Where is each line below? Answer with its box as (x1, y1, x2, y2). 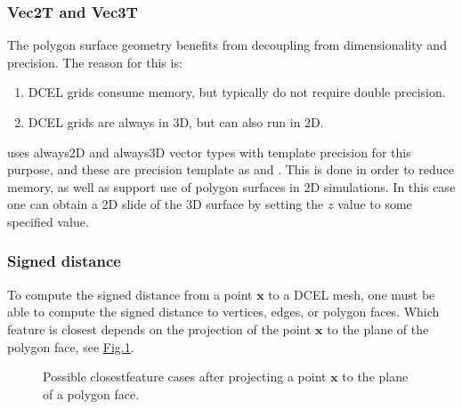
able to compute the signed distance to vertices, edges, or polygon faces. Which (7, 302, 440, 321)
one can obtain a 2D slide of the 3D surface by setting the (7, 195, 324, 213)
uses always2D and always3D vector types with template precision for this (7, 142, 411, 161)
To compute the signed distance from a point (7, 285, 253, 303)
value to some (337, 195, 412, 213)
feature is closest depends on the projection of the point (7, 319, 312, 338)
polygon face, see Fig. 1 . (7, 337, 134, 356)
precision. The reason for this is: (7, 52, 182, 71)
